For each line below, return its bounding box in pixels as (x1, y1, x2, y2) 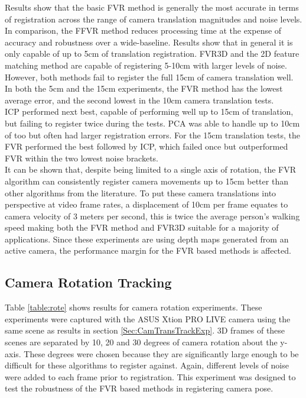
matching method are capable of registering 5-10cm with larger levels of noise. (5, 59, 287, 71)
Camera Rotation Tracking (5, 273, 172, 292)
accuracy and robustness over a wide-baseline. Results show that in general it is (5, 35, 293, 48)
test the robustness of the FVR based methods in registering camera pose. (5, 382, 274, 394)
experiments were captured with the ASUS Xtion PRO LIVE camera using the (5, 312, 291, 325)
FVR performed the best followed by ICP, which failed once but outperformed (5, 140, 288, 153)
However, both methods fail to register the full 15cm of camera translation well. (5, 70, 294, 83)
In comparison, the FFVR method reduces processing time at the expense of (5, 24, 282, 37)
